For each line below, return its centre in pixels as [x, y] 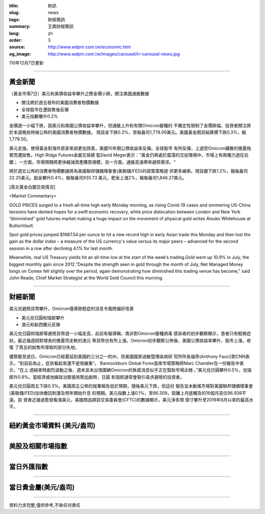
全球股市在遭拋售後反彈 [45, 109]
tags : [14, 19]
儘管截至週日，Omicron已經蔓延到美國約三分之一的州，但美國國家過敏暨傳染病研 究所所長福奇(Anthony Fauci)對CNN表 [130, 356]
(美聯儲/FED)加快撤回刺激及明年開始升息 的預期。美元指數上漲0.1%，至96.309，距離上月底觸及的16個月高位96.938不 [128, 393]
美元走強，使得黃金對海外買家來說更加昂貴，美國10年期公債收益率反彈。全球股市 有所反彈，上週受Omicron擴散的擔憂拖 [130, 148]
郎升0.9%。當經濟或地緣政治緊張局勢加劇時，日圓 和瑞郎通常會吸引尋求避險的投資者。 [97, 377]
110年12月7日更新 [26, 63]
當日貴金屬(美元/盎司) [42, 487]
